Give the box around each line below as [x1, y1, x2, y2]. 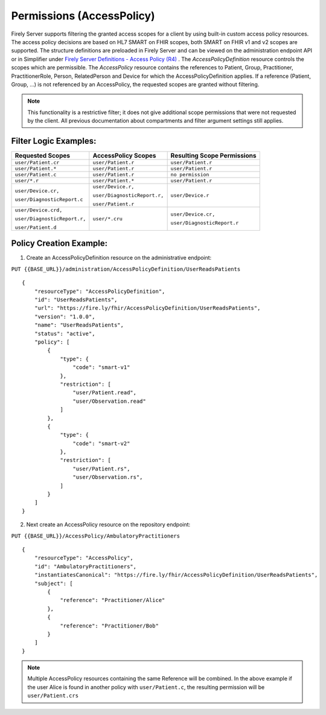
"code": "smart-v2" [72, 440, 130, 447]
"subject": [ [34, 580, 73, 587]
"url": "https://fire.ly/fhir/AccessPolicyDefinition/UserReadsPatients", [34, 305, 261, 312]
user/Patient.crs [27, 692, 78, 699]
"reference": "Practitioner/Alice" [60, 597, 165, 604]
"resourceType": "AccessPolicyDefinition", [34, 287, 165, 295]
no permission [170, 171, 209, 178]
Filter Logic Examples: [11, 136, 97, 146]
